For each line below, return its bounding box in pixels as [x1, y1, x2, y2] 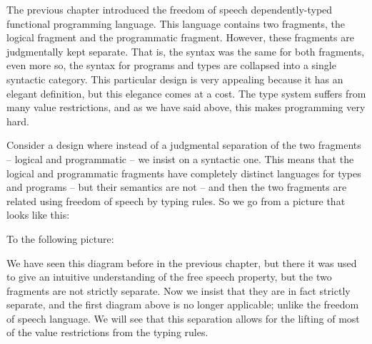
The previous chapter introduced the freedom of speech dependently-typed [6, 2, 333, 16]
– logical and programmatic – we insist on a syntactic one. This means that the [6, 151, 354, 166]
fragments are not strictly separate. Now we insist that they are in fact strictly [6, 283, 351, 298]
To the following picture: [6, 231, 114, 246]
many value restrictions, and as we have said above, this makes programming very [6, 100, 366, 115]
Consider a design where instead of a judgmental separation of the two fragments [6, 137, 361, 152]
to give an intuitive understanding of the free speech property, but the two [6, 269, 332, 284]
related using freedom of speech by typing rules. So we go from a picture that [6, 193, 346, 208]
